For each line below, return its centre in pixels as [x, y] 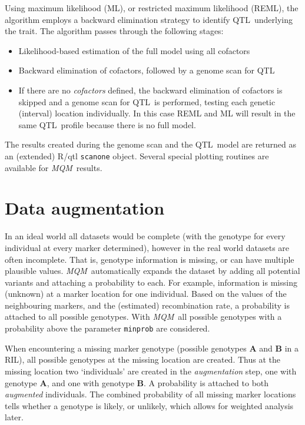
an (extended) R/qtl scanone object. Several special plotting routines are [137, 155]
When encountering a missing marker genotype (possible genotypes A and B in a [152, 348]
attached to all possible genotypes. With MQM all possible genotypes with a [143, 317]
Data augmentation [85, 208]
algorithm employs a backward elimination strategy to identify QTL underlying [149, 19]
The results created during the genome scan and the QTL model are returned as [150, 144]
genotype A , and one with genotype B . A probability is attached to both [137, 382]
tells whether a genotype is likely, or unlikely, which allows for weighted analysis [149, 405]
